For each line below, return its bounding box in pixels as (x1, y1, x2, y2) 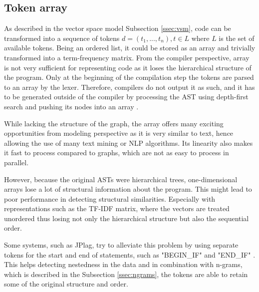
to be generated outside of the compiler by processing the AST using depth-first (4, 91, 249, 102)
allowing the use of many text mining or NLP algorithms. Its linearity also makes (4, 137, 253, 148)
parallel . (4, 157, 29, 167)
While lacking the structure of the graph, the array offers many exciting (4, 118, 224, 128)
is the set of (219, 32, 255, 43)
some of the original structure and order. (4, 279, 128, 289)
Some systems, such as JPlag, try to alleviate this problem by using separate (4, 240, 239, 250)
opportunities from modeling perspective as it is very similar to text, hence (4, 128, 234, 138)
